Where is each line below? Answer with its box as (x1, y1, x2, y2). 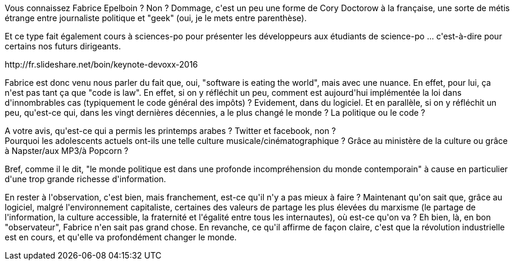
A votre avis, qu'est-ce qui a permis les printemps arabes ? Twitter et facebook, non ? (5, 126, 336, 136)
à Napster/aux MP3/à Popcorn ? (5, 146, 129, 156)
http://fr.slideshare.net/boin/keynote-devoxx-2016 (5, 59, 198, 69)
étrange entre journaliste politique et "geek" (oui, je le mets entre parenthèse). (5, 13, 307, 23)
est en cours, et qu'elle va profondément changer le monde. (5, 232, 237, 242)
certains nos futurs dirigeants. (5, 41, 121, 51)
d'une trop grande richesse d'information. (5, 174, 166, 184)
